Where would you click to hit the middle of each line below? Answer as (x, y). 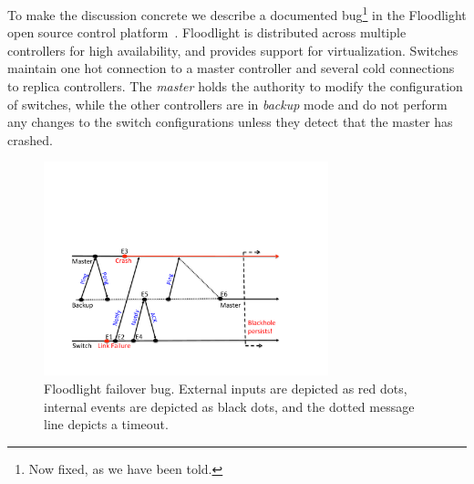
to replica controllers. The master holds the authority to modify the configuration (235, 86)
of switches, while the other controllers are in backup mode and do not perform (227, 104)
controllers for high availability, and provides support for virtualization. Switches (233, 50)
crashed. (30, 139)
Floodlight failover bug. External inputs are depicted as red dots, (226, 388)
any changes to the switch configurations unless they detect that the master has (230, 122)
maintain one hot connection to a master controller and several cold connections (231, 68)
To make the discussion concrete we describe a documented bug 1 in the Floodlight (237, 13)
